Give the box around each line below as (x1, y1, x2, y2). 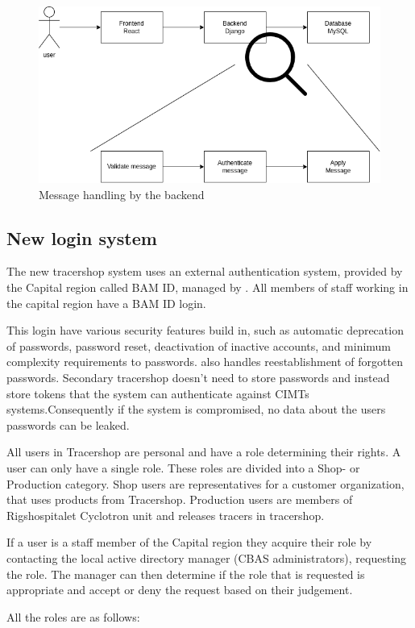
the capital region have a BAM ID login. (6, 294, 206, 311)
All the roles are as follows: (6, 608, 140, 625)
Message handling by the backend (39, 185, 205, 202)
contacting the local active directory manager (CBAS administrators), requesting (6, 549, 407, 566)
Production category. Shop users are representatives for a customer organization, (6, 475, 405, 492)
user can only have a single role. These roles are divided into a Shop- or (6, 459, 360, 476)
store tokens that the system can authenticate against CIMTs (6, 385, 309, 401)
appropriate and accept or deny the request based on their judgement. (6, 581, 353, 598)
